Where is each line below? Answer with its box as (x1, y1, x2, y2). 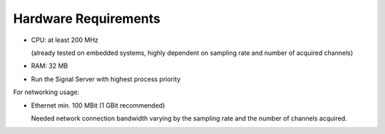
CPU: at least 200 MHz (31, 36, 99, 44)
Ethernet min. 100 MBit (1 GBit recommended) (31, 100, 165, 110)
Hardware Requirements (13, 11, 160, 26)
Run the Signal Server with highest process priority (31, 75, 181, 83)
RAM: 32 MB (31, 61, 68, 71)
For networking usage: (13, 88, 80, 96)
